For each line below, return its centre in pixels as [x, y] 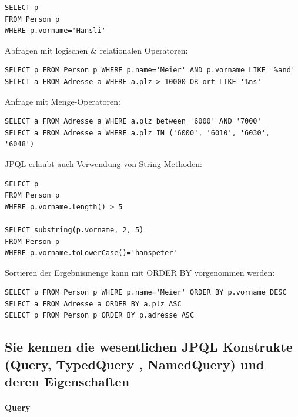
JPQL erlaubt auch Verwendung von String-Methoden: [103, 163]
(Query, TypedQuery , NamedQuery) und [135, 364]
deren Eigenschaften [67, 381]
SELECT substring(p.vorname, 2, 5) [74, 230]
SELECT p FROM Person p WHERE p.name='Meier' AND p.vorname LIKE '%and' [150, 70]
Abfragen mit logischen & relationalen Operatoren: [96, 50]
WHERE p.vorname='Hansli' [55, 31]
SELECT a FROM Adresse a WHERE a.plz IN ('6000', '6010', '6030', [138, 133]
